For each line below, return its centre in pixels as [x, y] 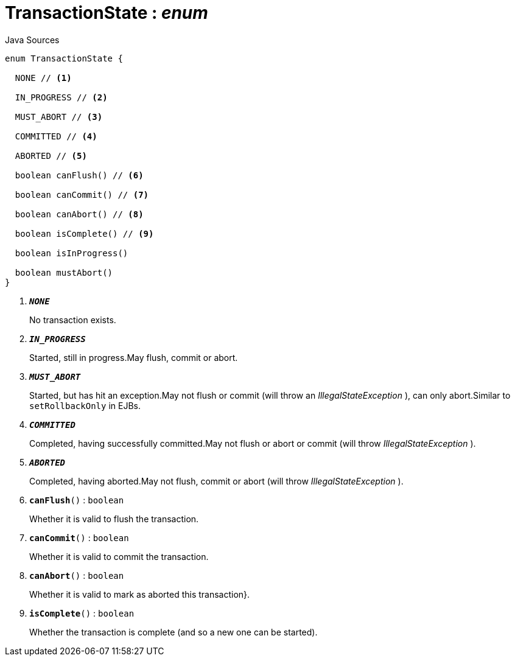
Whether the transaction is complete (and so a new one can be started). [173, 632]
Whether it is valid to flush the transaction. [114, 519]
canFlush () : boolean [77, 500]
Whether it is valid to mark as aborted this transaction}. [140, 594]
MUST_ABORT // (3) [59, 117]
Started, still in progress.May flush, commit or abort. [134, 357]
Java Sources [32, 40]
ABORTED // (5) [51, 156]
